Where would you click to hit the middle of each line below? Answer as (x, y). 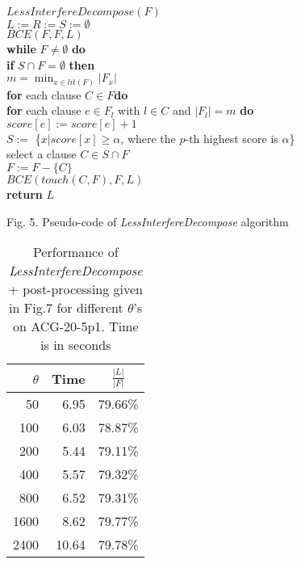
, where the (148, 138)
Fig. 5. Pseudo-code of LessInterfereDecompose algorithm (148, 221)
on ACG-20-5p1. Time (75, 326)
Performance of (75, 252)
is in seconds (76, 345)
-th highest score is (232, 138)
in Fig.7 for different (66, 308)
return (25, 194)
